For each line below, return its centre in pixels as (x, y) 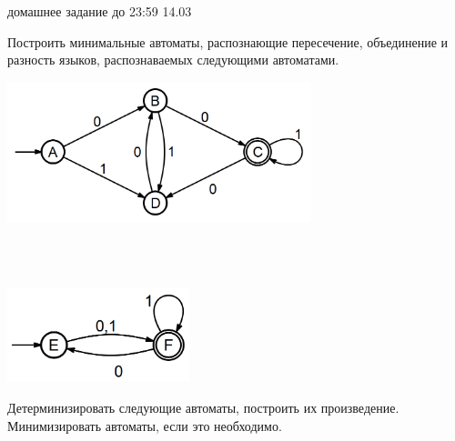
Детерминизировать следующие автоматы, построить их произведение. (203, 407)
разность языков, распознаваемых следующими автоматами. (173, 60)
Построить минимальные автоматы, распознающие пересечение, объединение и (228, 41)
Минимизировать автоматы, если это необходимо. (145, 425)
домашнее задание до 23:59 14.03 (100, 11)
